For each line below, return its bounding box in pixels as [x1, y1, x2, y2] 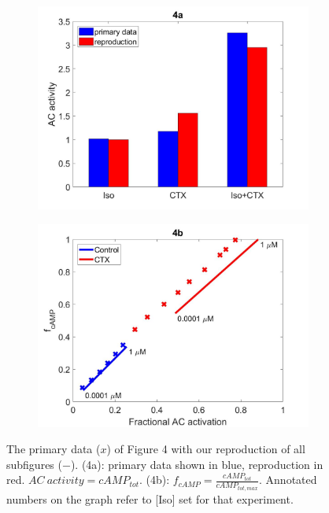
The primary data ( [6, 441, 101, 457]
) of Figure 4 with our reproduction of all [106, 441, 305, 457]
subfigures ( [6, 456, 62, 472]
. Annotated [259, 471, 317, 488]
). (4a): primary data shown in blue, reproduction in [70, 456, 323, 472]
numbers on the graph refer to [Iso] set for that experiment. [6, 490, 294, 507]
